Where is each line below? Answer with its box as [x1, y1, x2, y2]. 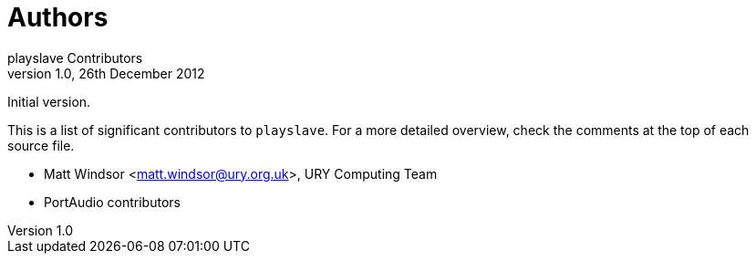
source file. [7, 137, 75, 153]
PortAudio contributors [44, 193, 181, 210]
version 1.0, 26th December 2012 [7, 65, 205, 81]
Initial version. [7, 93, 91, 110]
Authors [7, 2, 109, 33]
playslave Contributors [7, 49, 143, 66]
